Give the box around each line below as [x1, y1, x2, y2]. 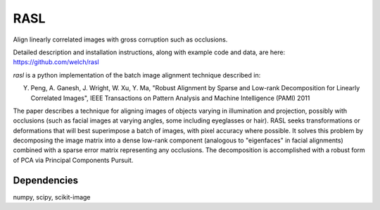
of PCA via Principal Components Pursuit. [13, 156, 134, 164]
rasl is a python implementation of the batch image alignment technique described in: [13, 70, 261, 79]
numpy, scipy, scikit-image [13, 192, 91, 201]
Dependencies [13, 174, 79, 186]
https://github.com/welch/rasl [13, 58, 99, 66]
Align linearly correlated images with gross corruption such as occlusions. [13, 35, 228, 44]
